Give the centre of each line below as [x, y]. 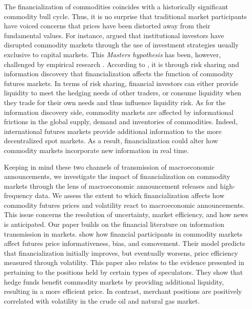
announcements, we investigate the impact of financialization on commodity [117, 176]
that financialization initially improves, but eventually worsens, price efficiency [121, 253]
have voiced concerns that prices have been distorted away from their [107, 26]
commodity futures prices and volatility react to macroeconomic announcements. [125, 205]
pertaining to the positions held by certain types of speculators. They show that [124, 272]
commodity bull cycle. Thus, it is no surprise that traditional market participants [126, 16]
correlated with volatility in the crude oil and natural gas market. [102, 300]
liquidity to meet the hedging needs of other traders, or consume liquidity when [123, 93]
